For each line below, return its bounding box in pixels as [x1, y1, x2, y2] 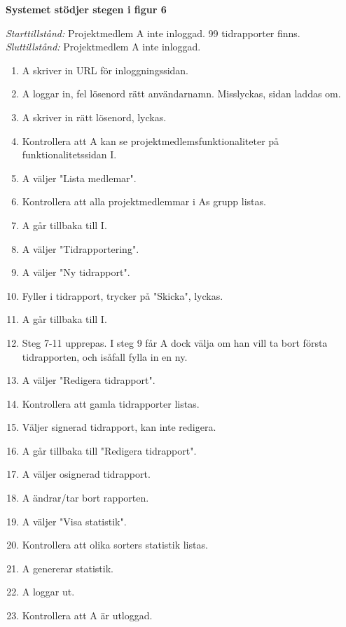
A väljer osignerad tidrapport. [22, 467, 151, 481]
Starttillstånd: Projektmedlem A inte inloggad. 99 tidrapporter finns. [6, 25, 300, 40]
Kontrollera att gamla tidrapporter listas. [22, 396, 200, 411]
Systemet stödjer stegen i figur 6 [6, 2, 167, 16]
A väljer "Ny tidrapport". [22, 265, 130, 280]
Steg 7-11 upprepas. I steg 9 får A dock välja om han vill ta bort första [22, 335, 328, 350]
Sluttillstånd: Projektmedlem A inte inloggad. [6, 39, 201, 54]
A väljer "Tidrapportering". [22, 241, 139, 256]
